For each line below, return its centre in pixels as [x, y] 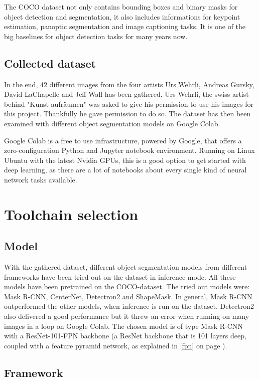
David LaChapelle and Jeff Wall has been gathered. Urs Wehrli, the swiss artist [126, 94]
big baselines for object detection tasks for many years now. [96, 36]
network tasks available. [41, 179]
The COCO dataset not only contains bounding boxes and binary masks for [121, 7]
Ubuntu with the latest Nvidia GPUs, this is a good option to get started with [125, 160]
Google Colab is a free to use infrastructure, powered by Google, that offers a [123, 140]
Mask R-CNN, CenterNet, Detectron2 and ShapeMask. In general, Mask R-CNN [128, 296]
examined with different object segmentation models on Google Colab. [112, 123]
